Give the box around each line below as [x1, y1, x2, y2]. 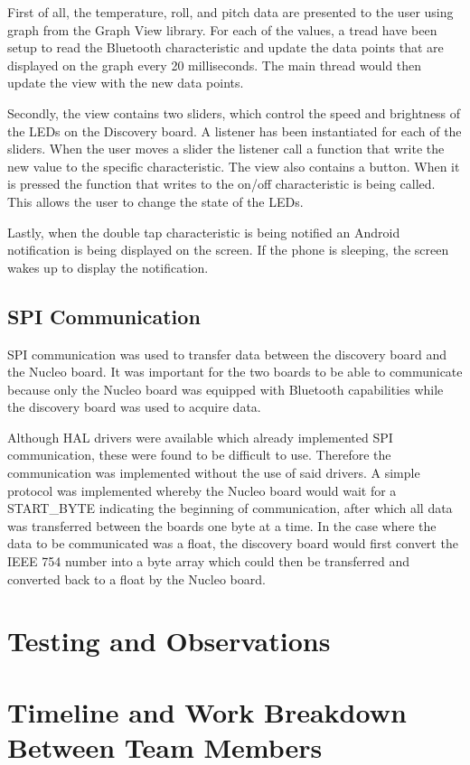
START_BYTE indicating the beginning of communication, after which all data [7, 499, 453, 518]
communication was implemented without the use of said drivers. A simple [7, 463, 420, 482]
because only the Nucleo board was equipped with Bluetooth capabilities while [7, 379, 444, 398]
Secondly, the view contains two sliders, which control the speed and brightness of [7, 103, 461, 122]
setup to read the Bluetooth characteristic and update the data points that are [7, 38, 444, 57]
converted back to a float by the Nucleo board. [7, 569, 266, 588]
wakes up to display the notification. [7, 257, 209, 276]
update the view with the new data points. [7, 73, 244, 92]
